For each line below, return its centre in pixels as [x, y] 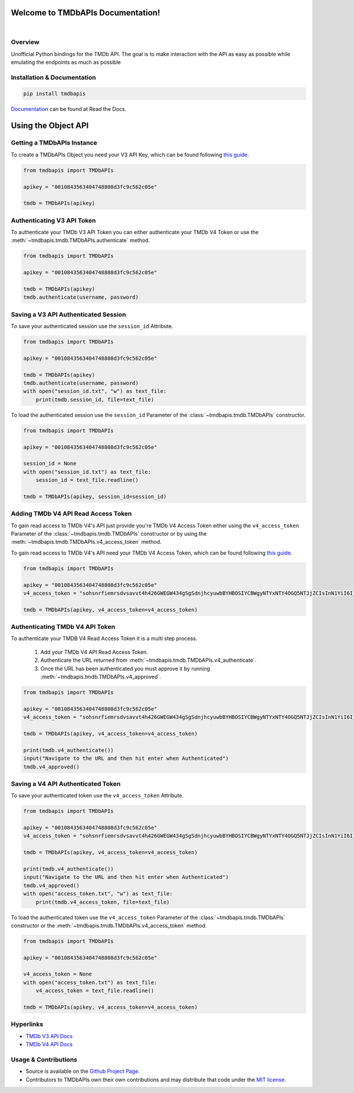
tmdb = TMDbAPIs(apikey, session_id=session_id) [95, 496]
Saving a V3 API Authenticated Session [68, 314]
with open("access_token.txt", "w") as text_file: [98, 894]
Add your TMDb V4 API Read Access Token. [94, 652]
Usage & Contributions [44, 1059]
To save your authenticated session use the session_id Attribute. [92, 326]
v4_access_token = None [58, 974]
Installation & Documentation [53, 77]
